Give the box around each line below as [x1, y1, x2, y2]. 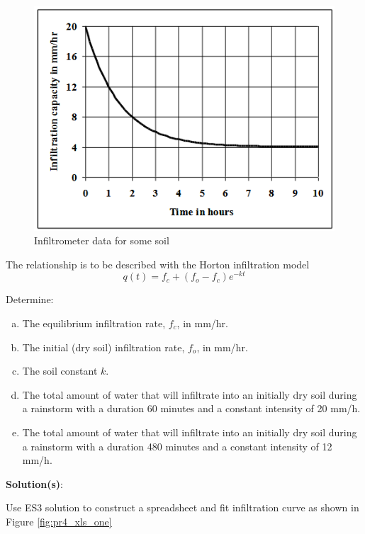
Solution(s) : [6, 476, 63, 491]
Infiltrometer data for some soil [34, 233, 169, 248]
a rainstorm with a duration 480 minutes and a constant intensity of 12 [22, 438, 332, 453]
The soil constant [22, 363, 98, 378]
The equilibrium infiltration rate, [22, 316, 166, 330]
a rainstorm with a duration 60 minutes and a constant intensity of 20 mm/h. [22, 401, 361, 416]
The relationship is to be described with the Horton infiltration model [6, 256, 310, 271]
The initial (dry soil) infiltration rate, [22, 339, 185, 354]
